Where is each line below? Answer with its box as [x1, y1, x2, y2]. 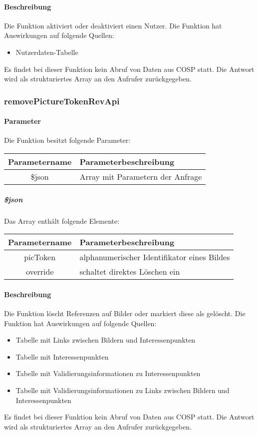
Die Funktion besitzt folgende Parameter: [4, 135, 131, 145]
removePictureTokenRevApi [4, 94, 120, 107]
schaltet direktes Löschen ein [79, 266, 180, 278]
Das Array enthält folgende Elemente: [4, 215, 120, 226]
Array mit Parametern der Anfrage [79, 171, 202, 182]
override [25, 266, 54, 278]
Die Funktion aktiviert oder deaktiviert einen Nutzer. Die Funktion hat [4, 20, 222, 30]
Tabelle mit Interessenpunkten [15, 351, 109, 362]
